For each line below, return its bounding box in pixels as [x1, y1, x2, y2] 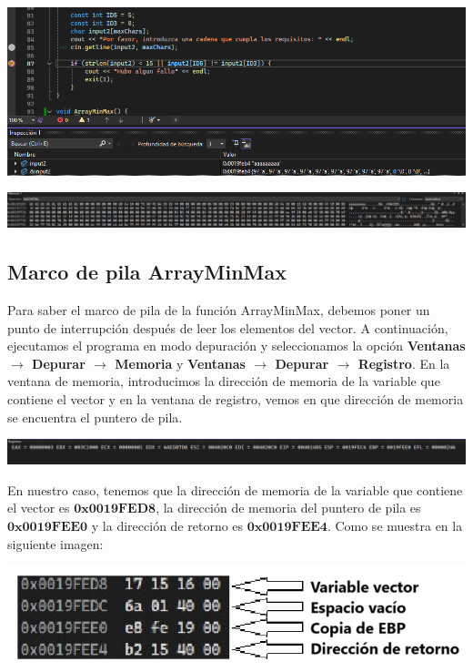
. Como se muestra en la [327, 515, 463, 535]
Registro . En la [357, 353, 450, 372]
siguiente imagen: [7, 534, 104, 553]
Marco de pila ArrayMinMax [7, 258, 287, 286]
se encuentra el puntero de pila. [7, 407, 183, 426]
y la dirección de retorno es [91, 515, 244, 535]
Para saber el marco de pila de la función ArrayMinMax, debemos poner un [7, 300, 430, 319]
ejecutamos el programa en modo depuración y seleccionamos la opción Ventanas [7, 336, 466, 355]
